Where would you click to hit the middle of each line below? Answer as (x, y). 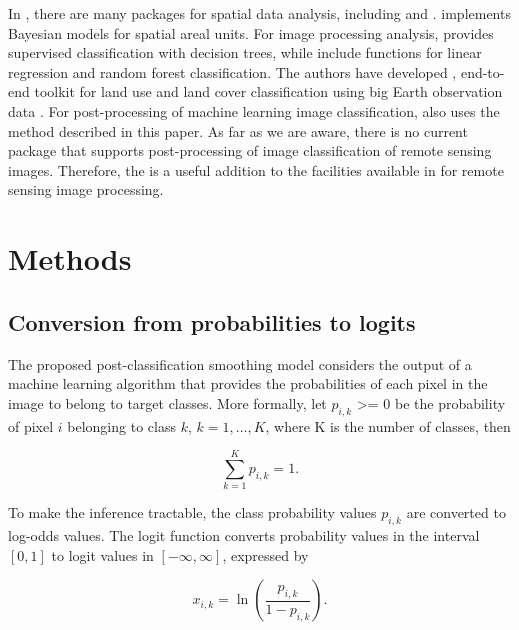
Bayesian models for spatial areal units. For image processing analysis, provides (251, 32)
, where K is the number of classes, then (388, 425)
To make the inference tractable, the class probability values (192, 512)
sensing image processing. (86, 189)
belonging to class (121, 425)
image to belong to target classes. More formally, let (167, 402)
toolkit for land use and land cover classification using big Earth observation (268, 91)
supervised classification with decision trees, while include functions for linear (245, 52)
